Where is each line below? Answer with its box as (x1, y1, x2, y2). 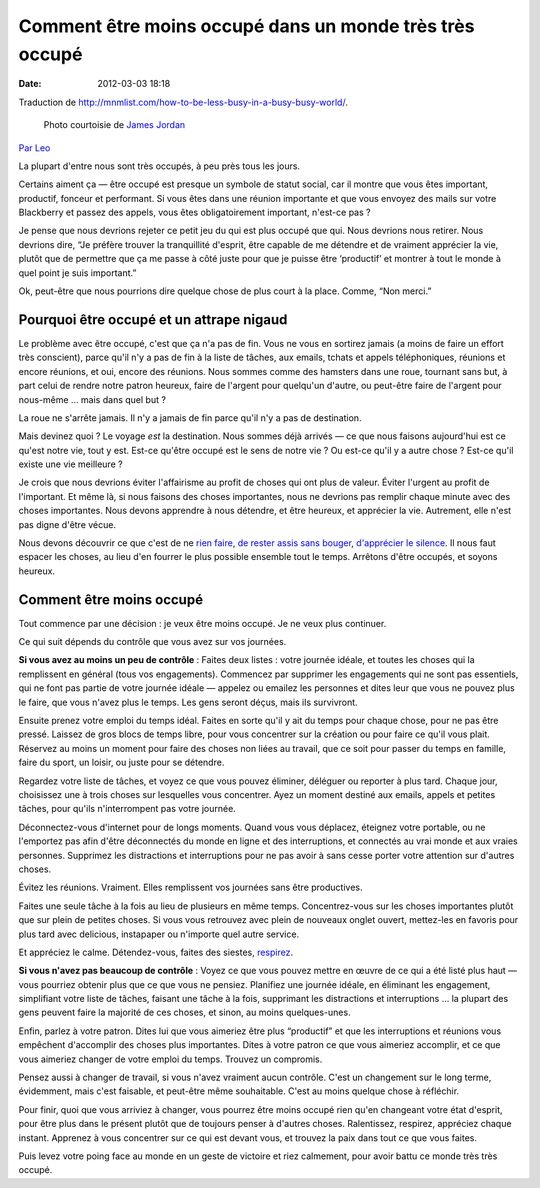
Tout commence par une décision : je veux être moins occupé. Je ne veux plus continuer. (18, 617, 387, 629)
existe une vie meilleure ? (18, 458, 124, 470)
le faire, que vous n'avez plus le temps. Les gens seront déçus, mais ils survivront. (18, 696, 359, 708)
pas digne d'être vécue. (18, 518, 117, 530)
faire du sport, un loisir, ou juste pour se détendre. (18, 756, 225, 769)
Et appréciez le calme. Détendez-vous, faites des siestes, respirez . (18, 946, 294, 958)
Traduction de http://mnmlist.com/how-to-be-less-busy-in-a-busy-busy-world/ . (18, 96, 349, 108)
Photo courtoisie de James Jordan (43, 119, 186, 131)
